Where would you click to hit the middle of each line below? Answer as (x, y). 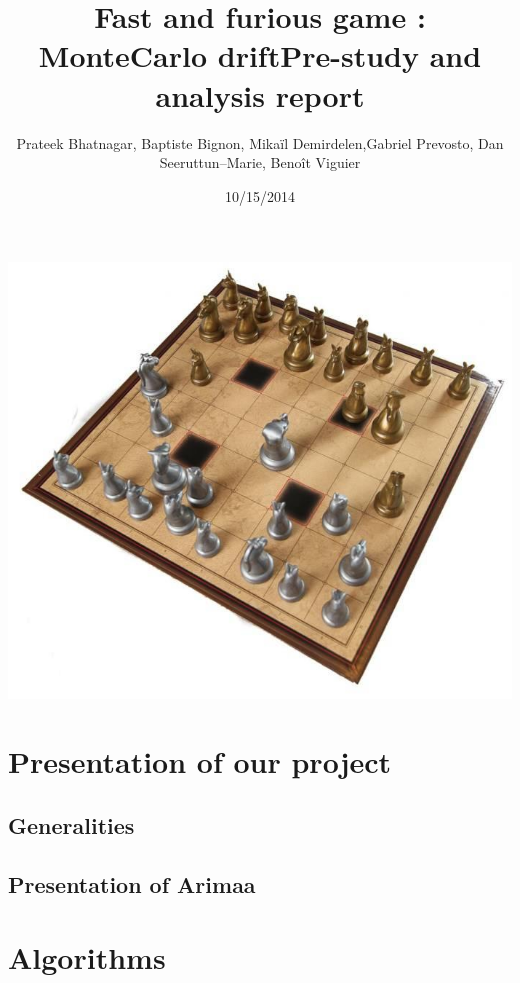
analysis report (260, 94)
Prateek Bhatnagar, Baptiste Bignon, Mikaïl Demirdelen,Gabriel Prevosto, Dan (260, 142)
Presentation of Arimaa (132, 883)
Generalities (71, 825)
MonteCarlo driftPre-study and (260, 55)
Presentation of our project (200, 761)
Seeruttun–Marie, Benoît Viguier (260, 162)
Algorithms (87, 957)
